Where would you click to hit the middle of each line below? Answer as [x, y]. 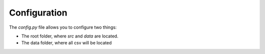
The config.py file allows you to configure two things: [63, 27]
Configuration [38, 13]
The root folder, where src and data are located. [70, 36]
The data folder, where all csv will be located [66, 43]
